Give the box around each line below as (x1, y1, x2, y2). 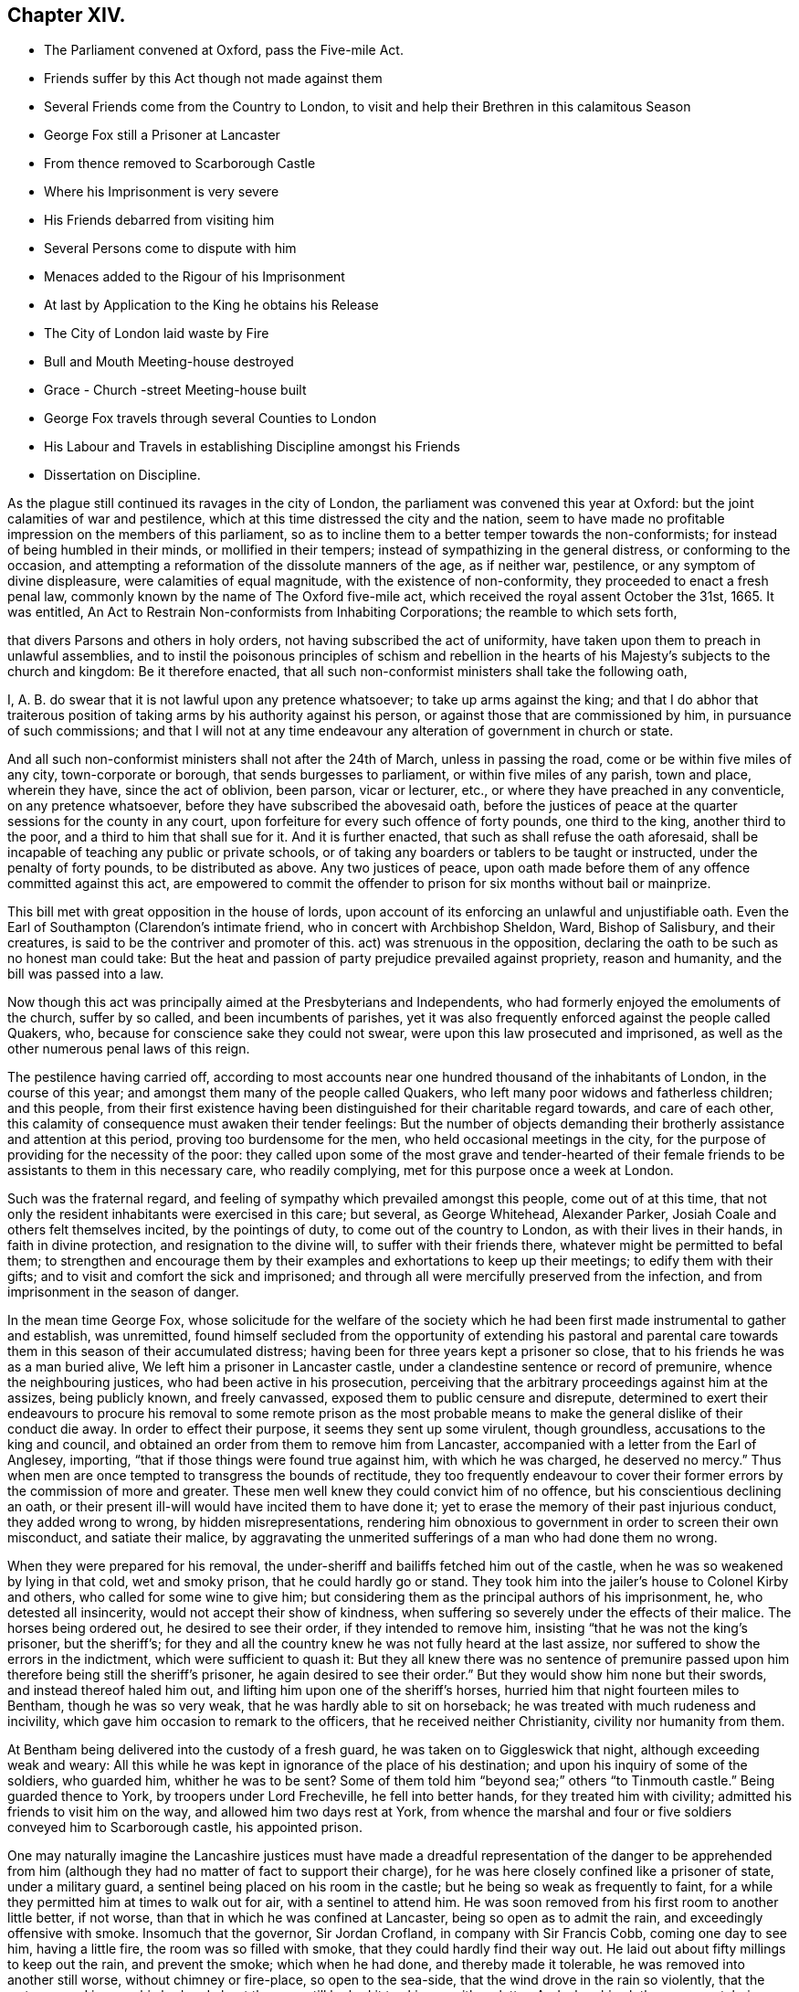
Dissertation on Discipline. (44, 467, 201, 483)
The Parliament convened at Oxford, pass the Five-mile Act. (44, 42, 404, 58)
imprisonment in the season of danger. (7, 1284, 239, 1300)
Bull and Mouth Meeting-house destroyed (44, 354, 294, 370)
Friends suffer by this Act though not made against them (44, 70, 383, 87)
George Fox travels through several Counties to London (44, 410, 377, 427)
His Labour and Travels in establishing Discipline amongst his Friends (44, 439, 460, 455)
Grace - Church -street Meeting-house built (44, 382, 307, 398)
